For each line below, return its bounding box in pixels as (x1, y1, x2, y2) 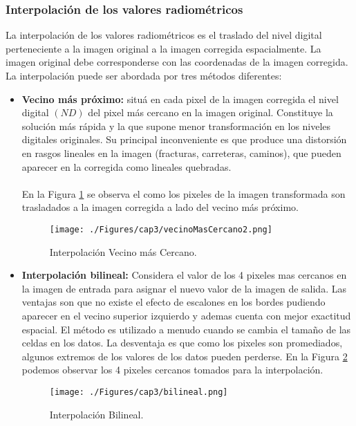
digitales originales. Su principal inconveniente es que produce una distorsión (21, 132, 347, 147)
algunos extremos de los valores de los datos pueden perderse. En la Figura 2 (21, 349, 348, 363)
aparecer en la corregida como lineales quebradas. (21, 159, 232, 174)
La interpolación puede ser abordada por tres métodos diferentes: (6, 68, 282, 82)
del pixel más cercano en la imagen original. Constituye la (88, 105, 333, 120)
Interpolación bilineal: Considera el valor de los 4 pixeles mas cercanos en (21, 268, 347, 282)
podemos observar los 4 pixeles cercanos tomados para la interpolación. (21, 362, 324, 377)
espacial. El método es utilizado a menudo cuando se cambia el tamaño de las (21, 322, 351, 336)
